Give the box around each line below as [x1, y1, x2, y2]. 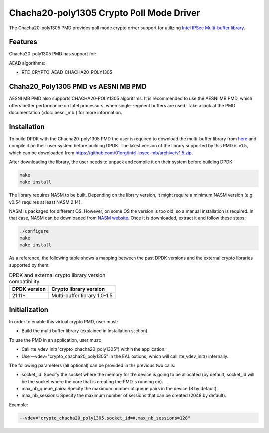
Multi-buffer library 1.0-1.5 [51, 292, 113, 299]
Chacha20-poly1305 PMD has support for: [9, 51, 97, 57]
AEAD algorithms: [9, 60, 46, 66]
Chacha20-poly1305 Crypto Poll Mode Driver [9, 7, 200, 18]
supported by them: [9, 262, 50, 268]
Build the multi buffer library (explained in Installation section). [21, 328, 149, 334]
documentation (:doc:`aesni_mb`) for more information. [9, 109, 122, 115]
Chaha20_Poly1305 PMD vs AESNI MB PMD [9, 82, 147, 91]
